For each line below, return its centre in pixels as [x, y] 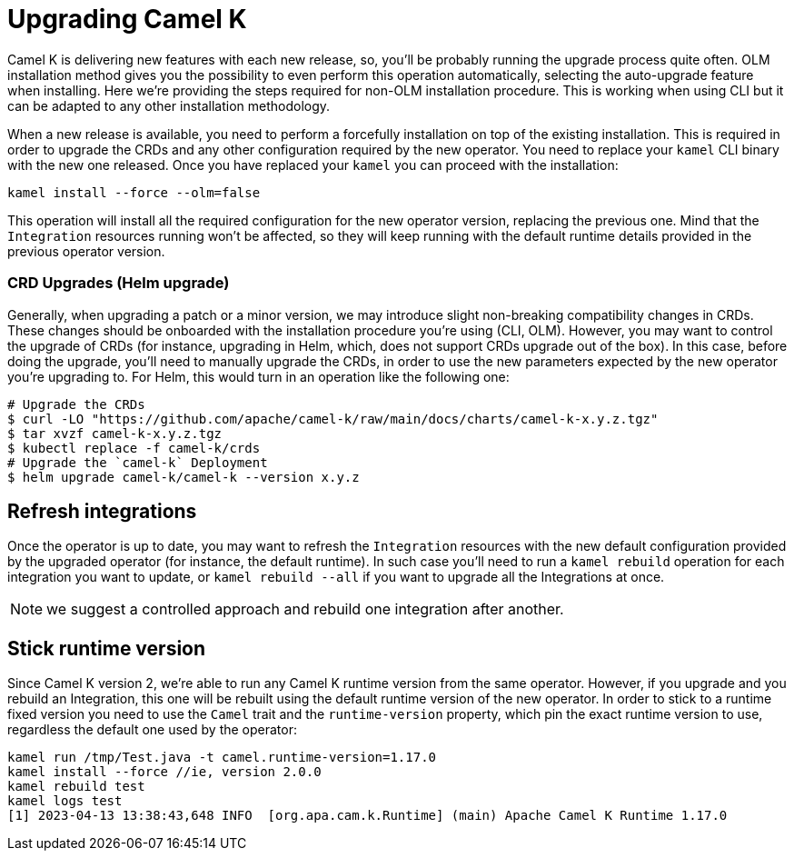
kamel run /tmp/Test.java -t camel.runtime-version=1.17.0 [222, 758]
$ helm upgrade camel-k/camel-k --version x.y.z [184, 477]
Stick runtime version [107, 648]
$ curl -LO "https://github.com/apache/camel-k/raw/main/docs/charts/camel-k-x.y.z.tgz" [333, 419]
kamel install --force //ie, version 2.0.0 [164, 772]
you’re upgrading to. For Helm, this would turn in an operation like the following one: [258, 376]
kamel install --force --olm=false [134, 192]
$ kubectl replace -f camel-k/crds [134, 448]
